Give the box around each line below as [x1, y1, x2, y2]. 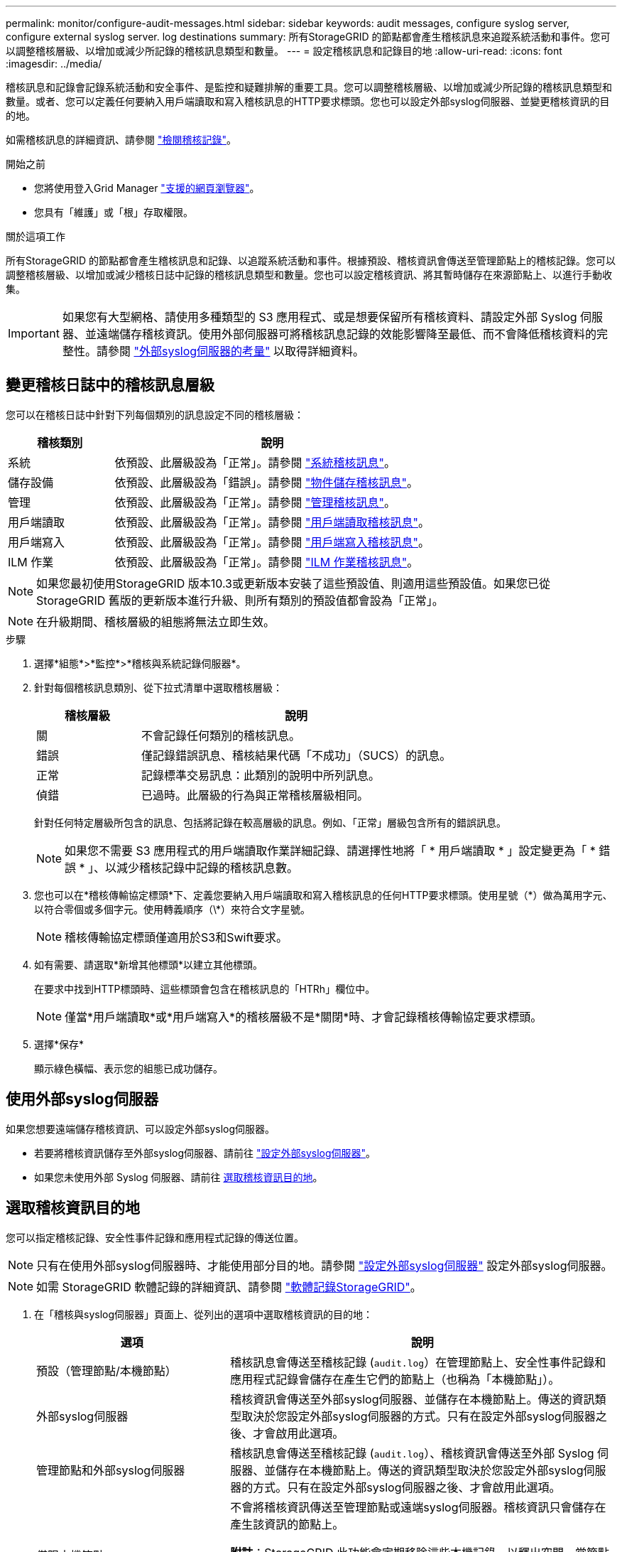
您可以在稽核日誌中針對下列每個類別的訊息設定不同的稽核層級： [6, 408, 304, 421]
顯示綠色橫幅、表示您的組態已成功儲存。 [34, 1062, 223, 1074]
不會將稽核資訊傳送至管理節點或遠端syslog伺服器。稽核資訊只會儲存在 [230, 1499, 606, 1514]
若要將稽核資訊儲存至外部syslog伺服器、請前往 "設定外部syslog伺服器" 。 [34, 1146, 376, 1159]
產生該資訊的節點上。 [230, 1516, 344, 1531]
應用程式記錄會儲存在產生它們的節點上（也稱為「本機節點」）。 [230, 1372, 560, 1386]
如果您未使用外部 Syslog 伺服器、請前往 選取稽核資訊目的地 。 [34, 1170, 323, 1183]
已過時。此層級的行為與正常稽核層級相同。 [141, 787, 369, 802]
